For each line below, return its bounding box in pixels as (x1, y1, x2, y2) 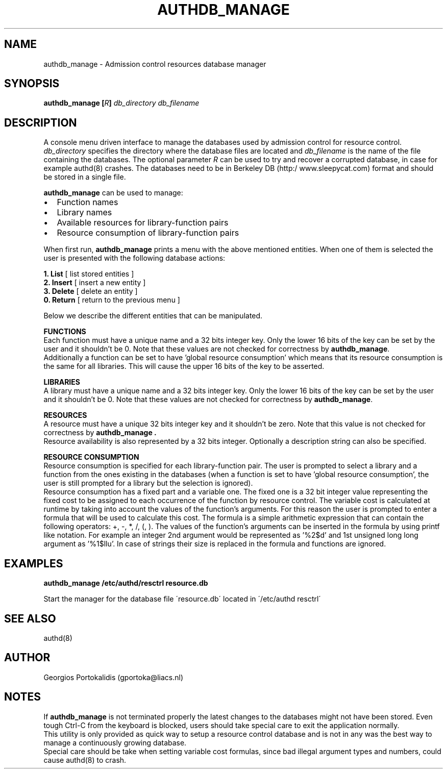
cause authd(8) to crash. (43, 755, 127, 764)
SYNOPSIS (4, 77, 60, 90)
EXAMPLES (4, 557, 63, 570)
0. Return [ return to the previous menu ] (43, 295, 180, 305)
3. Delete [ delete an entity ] (43, 287, 138, 296)
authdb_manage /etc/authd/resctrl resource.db (43, 579, 208, 588)
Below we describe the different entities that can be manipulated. (43, 311, 263, 320)
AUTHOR (4, 651, 51, 664)
